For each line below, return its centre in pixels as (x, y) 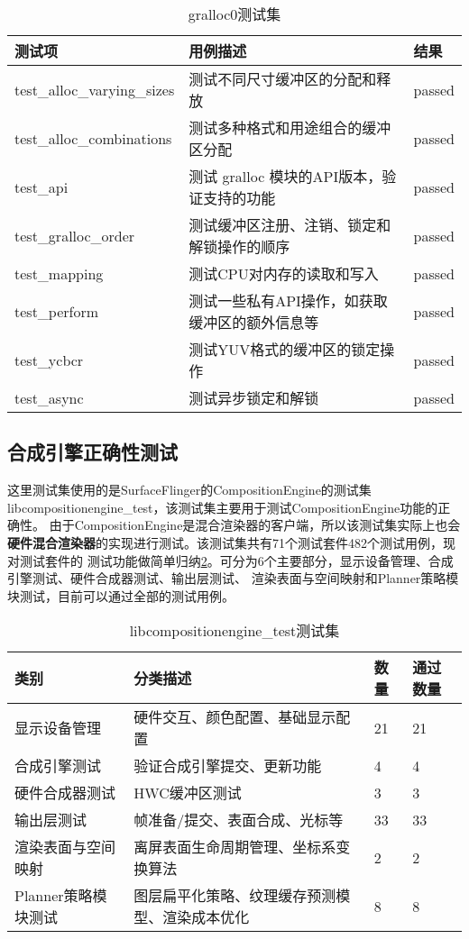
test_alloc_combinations (93, 138)
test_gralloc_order (75, 235)
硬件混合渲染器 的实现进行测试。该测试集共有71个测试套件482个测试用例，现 (231, 542)
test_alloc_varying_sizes (95, 89)
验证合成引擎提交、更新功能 (228, 766)
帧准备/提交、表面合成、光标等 (239, 820)
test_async (49, 397)
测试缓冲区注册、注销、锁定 (283, 225)
